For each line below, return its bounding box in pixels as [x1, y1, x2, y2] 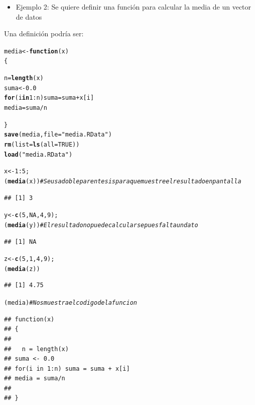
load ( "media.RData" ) [4, 151, 73, 158]
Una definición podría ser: [4, 28, 84, 39]
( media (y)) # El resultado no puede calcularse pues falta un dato [4, 221, 198, 229]
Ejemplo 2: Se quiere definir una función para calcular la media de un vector [16, 2, 251, 12]
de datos [16, 11, 42, 22]
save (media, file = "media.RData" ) [4, 131, 112, 139]
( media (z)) [4, 265, 40, 273]
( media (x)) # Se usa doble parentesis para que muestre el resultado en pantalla [4, 178, 241, 185]
